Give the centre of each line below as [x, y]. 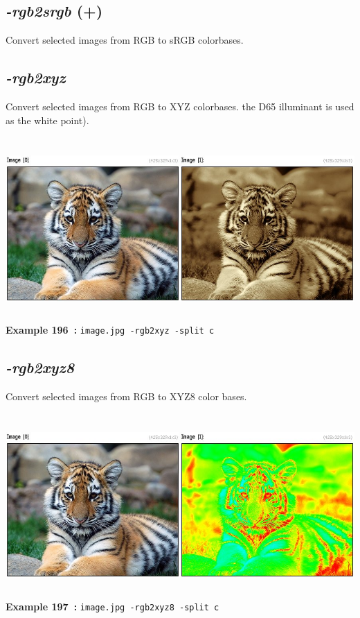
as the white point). [47, 120]
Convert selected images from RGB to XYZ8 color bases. [126, 396]
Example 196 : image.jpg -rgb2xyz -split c [110, 330]
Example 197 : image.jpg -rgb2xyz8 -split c [112, 606]
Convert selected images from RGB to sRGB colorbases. [125, 40]
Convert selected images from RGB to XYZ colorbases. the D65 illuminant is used [180, 106]
